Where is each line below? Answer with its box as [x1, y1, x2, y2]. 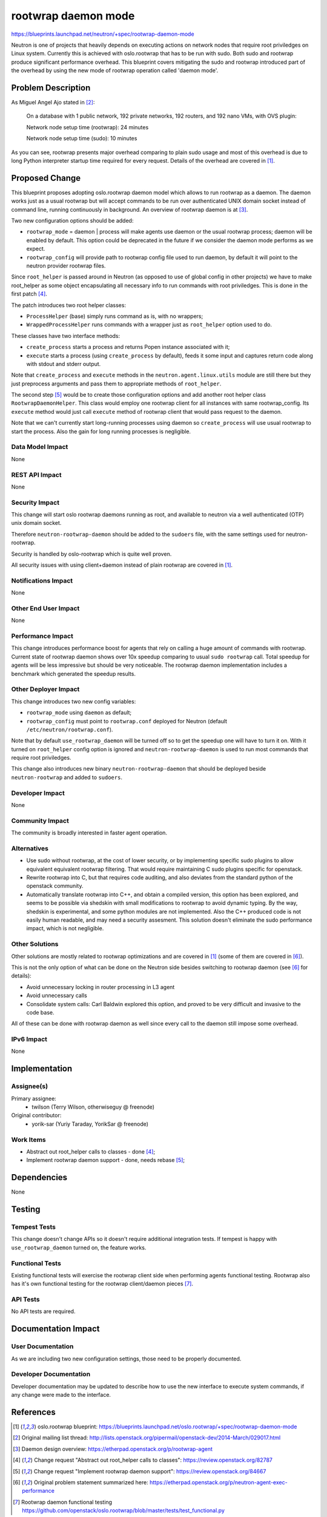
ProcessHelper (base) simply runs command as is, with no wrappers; [26, 313, 203, 320]
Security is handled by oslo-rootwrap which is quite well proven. [11, 550, 172, 558]
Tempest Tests [11, 1223, 56, 1231]
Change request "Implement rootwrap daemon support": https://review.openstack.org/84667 [33, 1467, 266, 1475]
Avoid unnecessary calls [26, 992, 87, 999]
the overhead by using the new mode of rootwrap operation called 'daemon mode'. [11, 67, 219, 74]
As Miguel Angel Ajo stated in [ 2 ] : [11, 99, 95, 106]
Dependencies [11, 1172, 68, 1183]
